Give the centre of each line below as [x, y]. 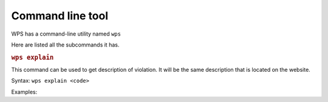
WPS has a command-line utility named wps [66, 34]
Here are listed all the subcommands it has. [65, 45]
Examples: [24, 92]
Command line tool [60, 16]
